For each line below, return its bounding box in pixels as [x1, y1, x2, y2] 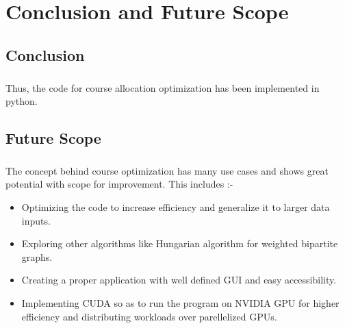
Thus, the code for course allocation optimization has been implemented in [5, 80, 320, 94]
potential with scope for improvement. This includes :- [5, 177, 233, 191]
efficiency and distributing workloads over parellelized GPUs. [21, 309, 277, 323]
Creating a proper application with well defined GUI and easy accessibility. [21, 273, 337, 287]
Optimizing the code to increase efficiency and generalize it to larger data [21, 200, 330, 214]
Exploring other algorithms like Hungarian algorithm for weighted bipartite [21, 236, 338, 251]
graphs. [21, 249, 53, 264]
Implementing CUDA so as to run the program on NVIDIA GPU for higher [21, 296, 340, 310]
